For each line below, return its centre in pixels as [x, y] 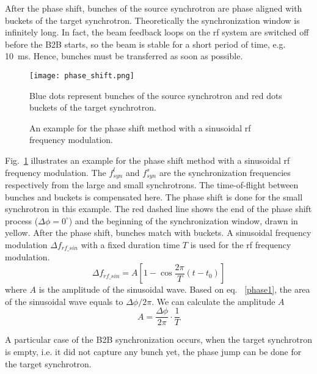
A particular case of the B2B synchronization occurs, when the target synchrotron [159, 339]
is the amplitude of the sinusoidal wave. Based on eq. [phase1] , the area [174, 289]
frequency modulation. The [56, 172]
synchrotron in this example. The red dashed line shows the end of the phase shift [158, 209]
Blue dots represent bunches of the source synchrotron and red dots [156, 95]
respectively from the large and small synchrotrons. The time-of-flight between [152, 185]
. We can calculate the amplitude [213, 301]
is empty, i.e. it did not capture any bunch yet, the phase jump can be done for [153, 351]
